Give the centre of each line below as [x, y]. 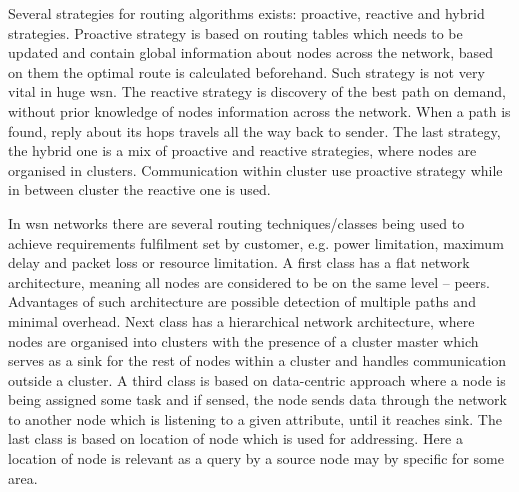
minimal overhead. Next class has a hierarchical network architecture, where [241, 320]
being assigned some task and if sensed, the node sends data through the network [257, 399]
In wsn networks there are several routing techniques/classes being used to [236, 222]
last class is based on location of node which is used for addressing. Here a [235, 438]
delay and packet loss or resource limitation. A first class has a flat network [239, 262]
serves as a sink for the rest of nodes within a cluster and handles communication [257, 360]
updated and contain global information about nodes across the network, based [251, 52]
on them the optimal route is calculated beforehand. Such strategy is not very [246, 71]
